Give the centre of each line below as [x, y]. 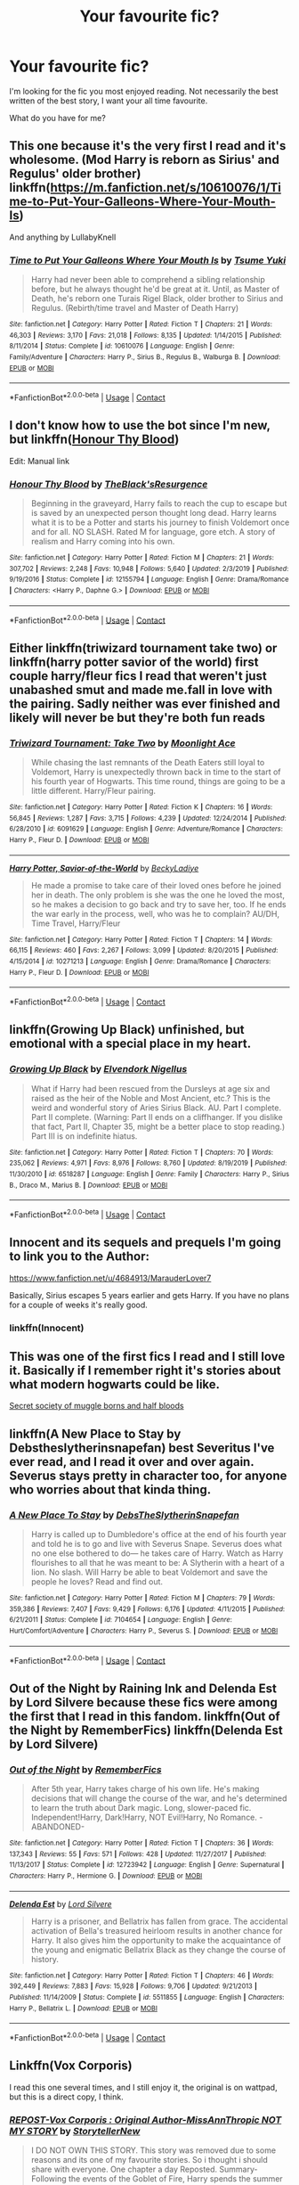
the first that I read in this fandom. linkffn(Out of [145, 1716]
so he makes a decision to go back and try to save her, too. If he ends [158, 904]
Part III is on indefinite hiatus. [84, 1136]
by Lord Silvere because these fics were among [143, 1702]
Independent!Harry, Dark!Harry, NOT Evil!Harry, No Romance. [144, 1817]
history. [45, 1959]
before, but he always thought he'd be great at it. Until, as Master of [155, 289]
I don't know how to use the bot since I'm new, [140, 426]
